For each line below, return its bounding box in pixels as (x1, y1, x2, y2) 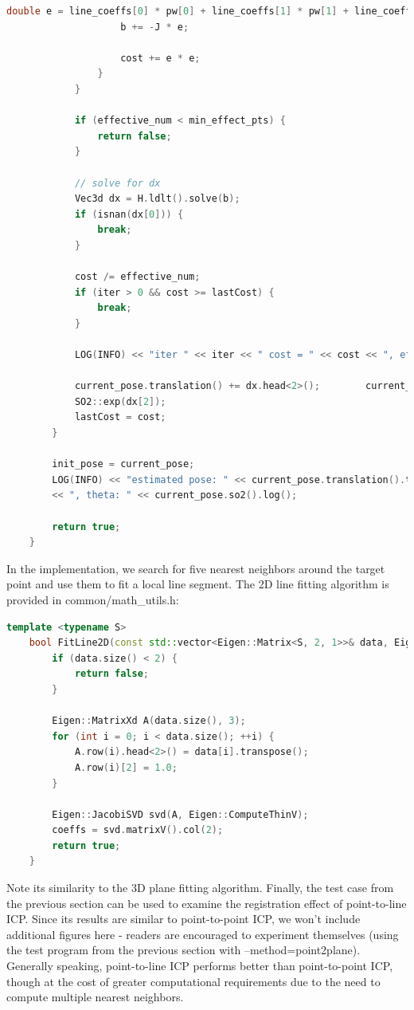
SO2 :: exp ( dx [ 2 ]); (74, 395, 166, 407)
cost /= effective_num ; (74, 271, 201, 283)
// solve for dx (74, 177, 161, 189)
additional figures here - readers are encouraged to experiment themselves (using (6, 926, 399, 942)
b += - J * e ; (120, 21, 189, 33)
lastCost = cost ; (74, 411, 166, 423)
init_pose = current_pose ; (52, 458, 195, 470)
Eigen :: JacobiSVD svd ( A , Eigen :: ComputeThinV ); (52, 808, 309, 820)
